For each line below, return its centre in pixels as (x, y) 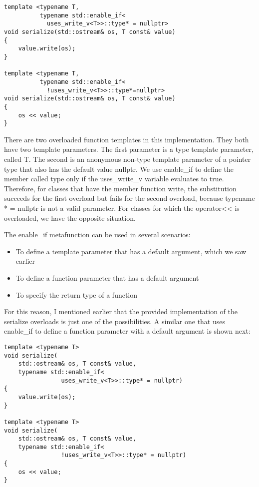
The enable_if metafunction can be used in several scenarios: (97, 235)
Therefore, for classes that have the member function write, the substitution (120, 188)
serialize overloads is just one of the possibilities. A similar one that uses (115, 321)
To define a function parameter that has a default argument (107, 277)
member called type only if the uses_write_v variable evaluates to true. (114, 179)
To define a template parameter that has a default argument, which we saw (131, 251)
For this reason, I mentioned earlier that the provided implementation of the (121, 311)
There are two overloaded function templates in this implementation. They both (127, 139)
